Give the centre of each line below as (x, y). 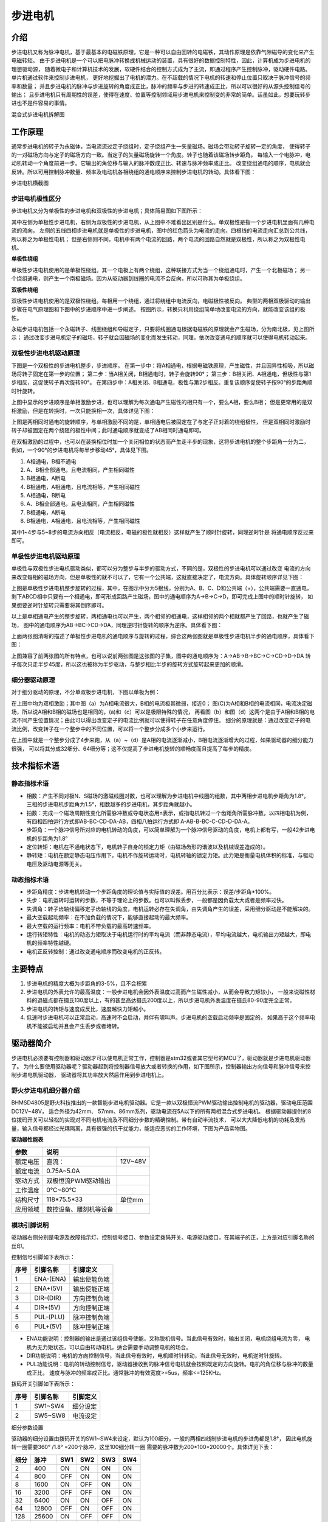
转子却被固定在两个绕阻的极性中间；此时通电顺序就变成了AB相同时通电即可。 (108, 430)
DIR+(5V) (47, 1308)
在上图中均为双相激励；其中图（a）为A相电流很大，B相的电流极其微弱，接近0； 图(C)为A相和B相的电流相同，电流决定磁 (162, 703)
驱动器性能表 (27, 1139)
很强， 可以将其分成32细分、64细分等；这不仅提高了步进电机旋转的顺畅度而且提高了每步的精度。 (133, 748)
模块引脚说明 (30, 1225)
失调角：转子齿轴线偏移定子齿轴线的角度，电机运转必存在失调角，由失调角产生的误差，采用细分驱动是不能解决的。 (170, 909)
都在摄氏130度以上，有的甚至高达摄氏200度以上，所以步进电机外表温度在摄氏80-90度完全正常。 (174, 1000)
